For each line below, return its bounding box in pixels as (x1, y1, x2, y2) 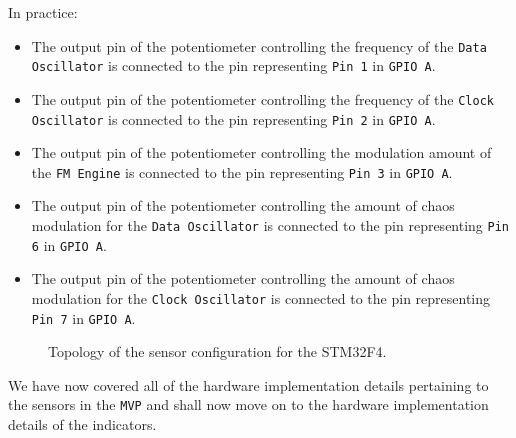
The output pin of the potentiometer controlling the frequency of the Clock (31, 88, 494, 109)
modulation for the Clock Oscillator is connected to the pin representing (31, 287, 491, 308)
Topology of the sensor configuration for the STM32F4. (48, 341, 387, 362)
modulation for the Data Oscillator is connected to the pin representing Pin (31, 215, 510, 236)
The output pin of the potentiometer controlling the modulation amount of (31, 142, 492, 163)
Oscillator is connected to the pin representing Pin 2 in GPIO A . (31, 108, 436, 129)
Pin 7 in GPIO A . (31, 307, 136, 328)
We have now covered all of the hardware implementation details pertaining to (8, 374, 489, 395)
